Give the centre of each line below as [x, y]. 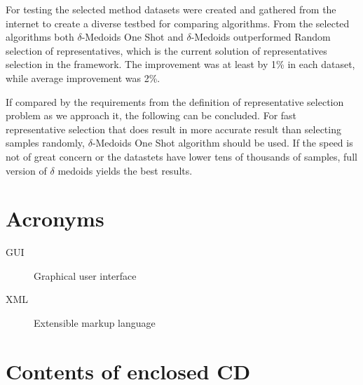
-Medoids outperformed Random [261, 37]
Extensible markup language [95, 323]
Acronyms [55, 218]
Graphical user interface [85, 275]
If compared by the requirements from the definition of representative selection [175, 101]
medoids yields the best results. [125, 170]
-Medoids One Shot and [132, 37]
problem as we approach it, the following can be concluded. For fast [151, 115]
